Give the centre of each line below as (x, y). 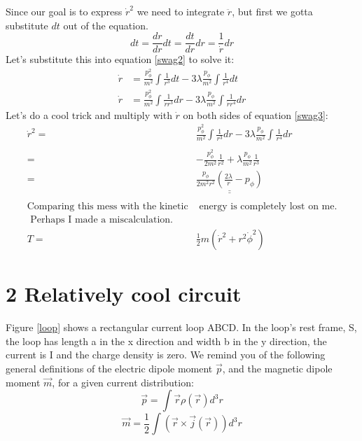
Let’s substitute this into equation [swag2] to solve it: (120, 59)
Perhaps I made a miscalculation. (102, 219)
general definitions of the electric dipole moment (109, 368)
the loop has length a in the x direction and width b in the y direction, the (166, 341)
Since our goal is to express (64, 11)
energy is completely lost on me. (268, 206)
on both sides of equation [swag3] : (256, 114)
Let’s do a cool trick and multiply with (89, 114)
